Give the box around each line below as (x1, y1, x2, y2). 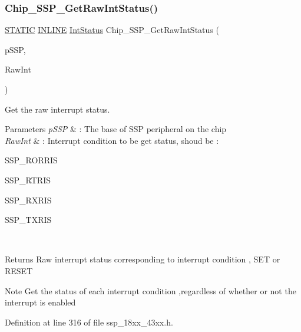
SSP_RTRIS (5, 173, 51, 186)
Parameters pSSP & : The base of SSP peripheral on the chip (5, 123, 227, 135)
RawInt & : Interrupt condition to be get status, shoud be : (5, 134, 219, 146)
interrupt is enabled (5, 296, 76, 308)
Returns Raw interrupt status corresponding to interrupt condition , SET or (5, 253, 280, 265)
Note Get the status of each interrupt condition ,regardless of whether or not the (5, 284, 296, 297)
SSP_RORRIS (5, 154, 58, 166)
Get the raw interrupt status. (5, 103, 110, 115)
